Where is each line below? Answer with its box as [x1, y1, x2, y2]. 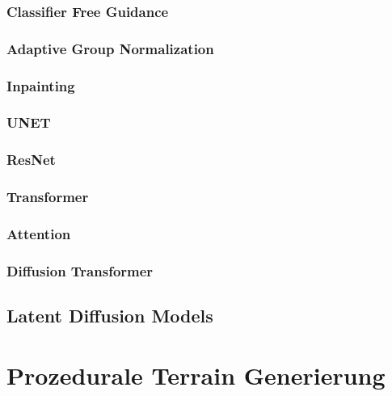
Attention [6, 223, 71, 243]
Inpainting [6, 75, 75, 95]
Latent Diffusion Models [6, 303, 213, 328]
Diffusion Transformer [6, 260, 154, 280]
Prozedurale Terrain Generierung [6, 358, 386, 391]
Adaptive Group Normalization [6, 38, 214, 58]
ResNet [6, 150, 56, 170]
